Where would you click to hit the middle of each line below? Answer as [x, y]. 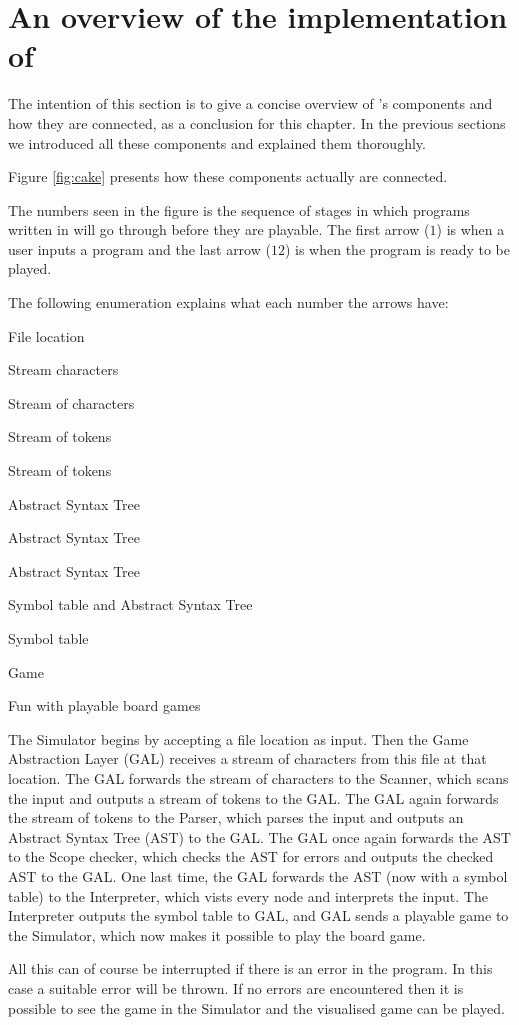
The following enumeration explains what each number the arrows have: [228, 302]
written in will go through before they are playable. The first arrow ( [219, 229]
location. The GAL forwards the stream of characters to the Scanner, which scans [258, 777]
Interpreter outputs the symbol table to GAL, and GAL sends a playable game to [258, 915]
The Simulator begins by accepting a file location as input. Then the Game [238, 738]
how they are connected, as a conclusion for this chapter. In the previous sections [257, 122]
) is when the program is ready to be [397, 248]
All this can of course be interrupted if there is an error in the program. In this [250, 968]
